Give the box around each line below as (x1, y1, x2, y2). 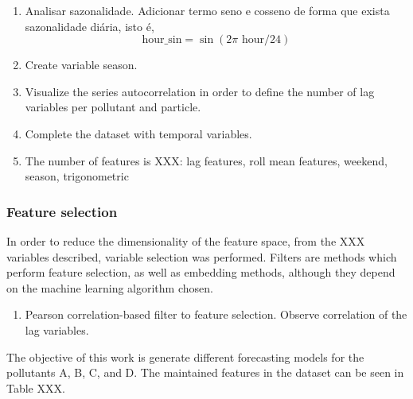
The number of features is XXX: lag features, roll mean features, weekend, (25, 152, 388, 169)
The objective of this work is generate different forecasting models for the (6, 348, 364, 365)
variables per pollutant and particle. (25, 99, 201, 115)
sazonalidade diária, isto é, (25, 17, 154, 34)
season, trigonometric (25, 168, 129, 184)
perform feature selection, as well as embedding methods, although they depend (6, 264, 395, 281)
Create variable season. (25, 56, 138, 73)
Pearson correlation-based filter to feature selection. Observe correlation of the (25, 306, 407, 323)
